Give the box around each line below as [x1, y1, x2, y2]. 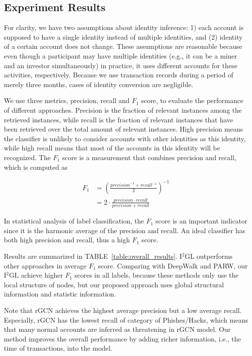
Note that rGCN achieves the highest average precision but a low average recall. [4, 305, 242, 315]
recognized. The [4, 152, 51, 162]
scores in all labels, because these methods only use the [74, 270, 239, 280]
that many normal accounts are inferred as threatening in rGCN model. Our [4, 324, 231, 334]
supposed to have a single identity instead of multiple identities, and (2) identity [4, 31, 243, 42]
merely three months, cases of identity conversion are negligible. [4, 79, 193, 89]
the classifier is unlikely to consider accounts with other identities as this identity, [4, 133, 246, 143]
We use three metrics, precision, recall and [4, 95, 130, 105]
